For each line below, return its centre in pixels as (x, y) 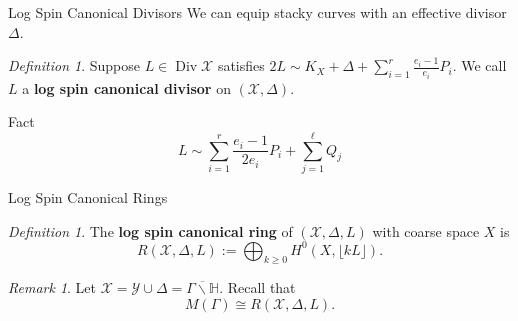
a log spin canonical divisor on (126, 87)
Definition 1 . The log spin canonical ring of (150, 230)
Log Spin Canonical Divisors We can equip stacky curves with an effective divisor (257, 12)
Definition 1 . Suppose (74, 65)
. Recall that (257, 287)
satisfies (241, 65)
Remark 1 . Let (52, 287)
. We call (479, 65)
